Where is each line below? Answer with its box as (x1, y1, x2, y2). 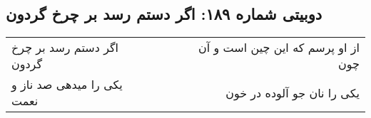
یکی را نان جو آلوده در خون (225, 84, 360, 101)
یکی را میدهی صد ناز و (11, 76, 123, 93)
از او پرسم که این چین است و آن (198, 39, 360, 56)
